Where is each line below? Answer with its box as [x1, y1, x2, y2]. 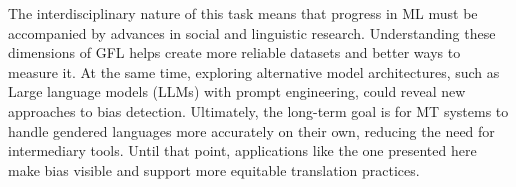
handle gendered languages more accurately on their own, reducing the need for [8, 120, 495, 141]
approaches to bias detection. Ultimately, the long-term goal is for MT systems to [8, 100, 509, 121]
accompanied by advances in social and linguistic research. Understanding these [8, 22, 496, 43]
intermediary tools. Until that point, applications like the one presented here [8, 140, 477, 161]
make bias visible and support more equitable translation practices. [8, 159, 420, 180]
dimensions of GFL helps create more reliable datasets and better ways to [8, 42, 461, 63]
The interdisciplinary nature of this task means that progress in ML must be [8, 3, 478, 23]
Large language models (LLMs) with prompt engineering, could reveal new [8, 81, 466, 102]
